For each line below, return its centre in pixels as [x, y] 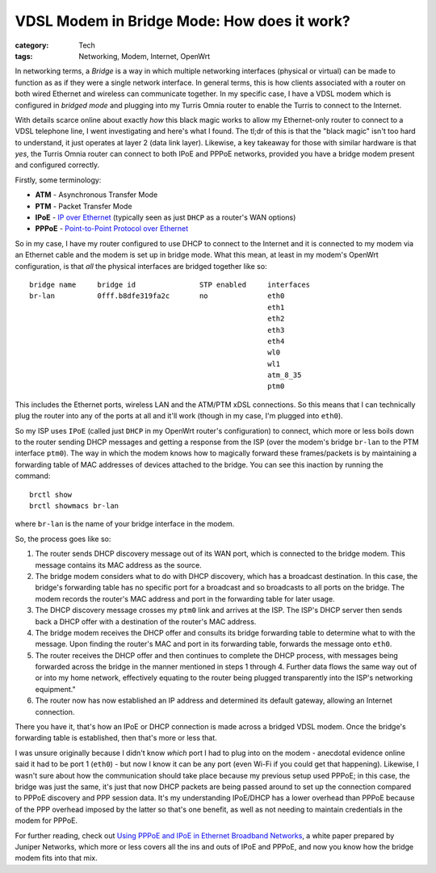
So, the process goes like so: [63, 539]
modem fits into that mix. [56, 858]
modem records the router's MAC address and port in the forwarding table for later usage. [185, 598]
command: [33, 476]
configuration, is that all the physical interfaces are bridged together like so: [141, 266]
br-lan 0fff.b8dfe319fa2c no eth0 [157, 296]
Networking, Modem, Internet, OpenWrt [144, 56]
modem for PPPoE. [46, 821]
